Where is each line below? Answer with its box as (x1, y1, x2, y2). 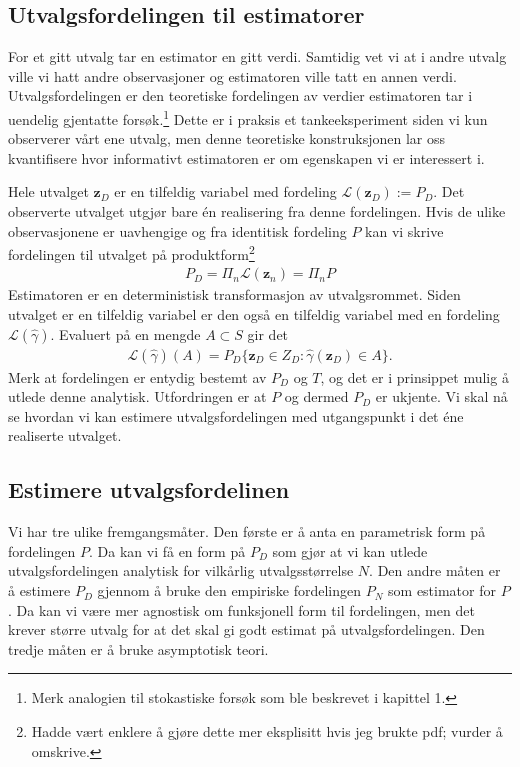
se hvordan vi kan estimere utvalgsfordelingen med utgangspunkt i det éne (8, 405, 464, 426)
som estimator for (388, 580, 496, 601)
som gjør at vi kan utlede (272, 540, 428, 561)
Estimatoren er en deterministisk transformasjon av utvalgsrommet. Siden (8, 284, 461, 305)
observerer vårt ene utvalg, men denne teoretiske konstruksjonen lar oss (8, 128, 446, 149)
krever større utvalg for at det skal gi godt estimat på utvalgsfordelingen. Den (8, 619, 485, 640)
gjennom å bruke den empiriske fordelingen (97, 580, 362, 601)
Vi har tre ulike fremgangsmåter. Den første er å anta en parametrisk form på (8, 521, 486, 542)
